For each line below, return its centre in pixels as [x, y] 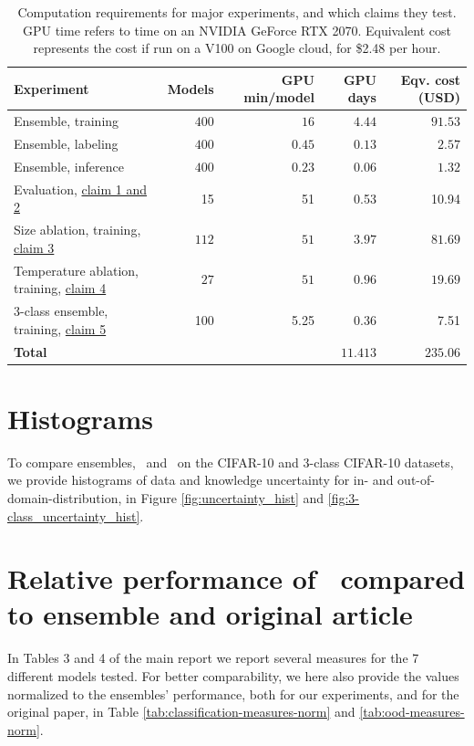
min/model [279, 97]
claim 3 [34, 247]
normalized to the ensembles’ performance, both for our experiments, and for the [233, 693]
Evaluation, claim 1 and [81, 189]
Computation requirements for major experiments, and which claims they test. [237, 12]
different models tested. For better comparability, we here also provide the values [233, 676]
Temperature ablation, [76, 270]
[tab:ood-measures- [412, 712]
